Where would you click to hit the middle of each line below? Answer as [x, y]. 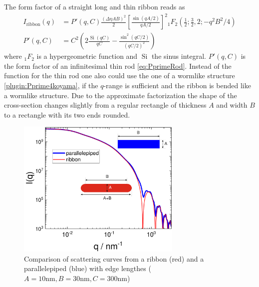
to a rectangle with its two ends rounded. [67, 114]
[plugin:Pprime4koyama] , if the [51, 85]
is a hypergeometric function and [87, 56]
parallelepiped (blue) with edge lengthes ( [88, 268]
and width [232, 105]
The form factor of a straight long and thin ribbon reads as [95, 6]
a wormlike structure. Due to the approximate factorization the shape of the [121, 95]
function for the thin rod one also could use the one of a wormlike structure [120, 75]
